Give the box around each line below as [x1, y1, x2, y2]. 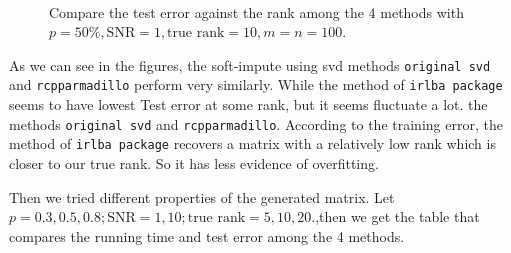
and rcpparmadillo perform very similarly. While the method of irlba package [9, 74, 503, 95]
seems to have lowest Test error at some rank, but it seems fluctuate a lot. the [9, 94, 488, 115]
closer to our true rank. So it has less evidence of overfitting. [9, 153, 379, 173]
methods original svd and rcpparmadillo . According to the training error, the [9, 113, 503, 134]
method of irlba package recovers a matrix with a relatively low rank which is [9, 133, 496, 154]
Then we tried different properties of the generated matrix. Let [9, 186, 395, 207]
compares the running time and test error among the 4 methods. [9, 225, 405, 246]
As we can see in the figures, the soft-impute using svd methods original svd [9, 54, 491, 75]
